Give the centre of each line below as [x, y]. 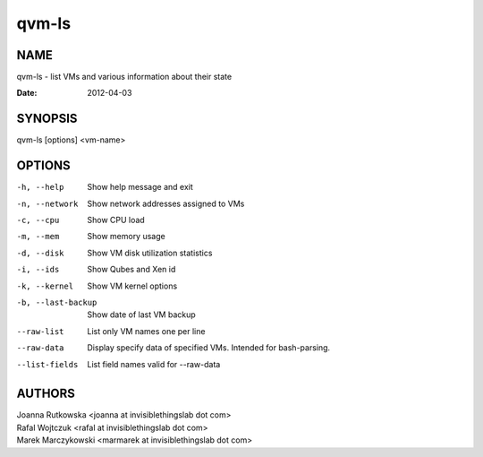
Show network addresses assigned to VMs [166, 203]
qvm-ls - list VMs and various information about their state [124, 77]
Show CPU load [116, 220]
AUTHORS [46, 394]
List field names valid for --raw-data [154, 364]
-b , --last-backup [57, 302]
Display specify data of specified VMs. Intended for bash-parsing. [209, 348]
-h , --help [40, 187]
